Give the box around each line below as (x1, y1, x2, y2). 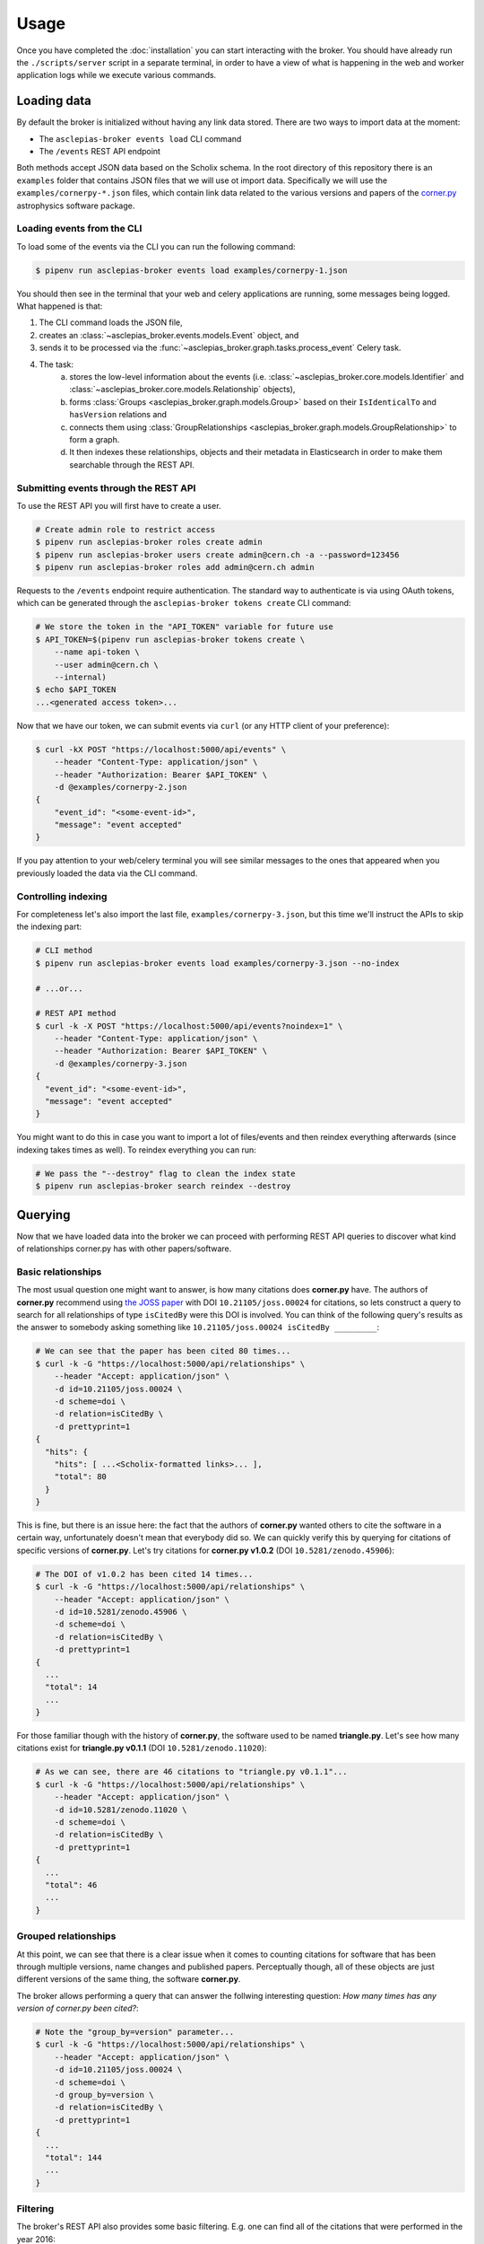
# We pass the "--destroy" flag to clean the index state (35, 1168, 296, 1179)
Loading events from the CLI (16, 223, 143, 235)
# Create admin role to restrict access (35, 524, 215, 534)
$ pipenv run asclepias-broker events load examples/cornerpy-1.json (35, 265, 348, 276)
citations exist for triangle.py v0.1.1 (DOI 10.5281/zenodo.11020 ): (16, 1742, 268, 1754)
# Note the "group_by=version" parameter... (35, 2027, 235, 2038)
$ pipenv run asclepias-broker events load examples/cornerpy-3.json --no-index (35, 958, 400, 969)
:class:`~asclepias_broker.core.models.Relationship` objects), (69, 384, 296, 395)
